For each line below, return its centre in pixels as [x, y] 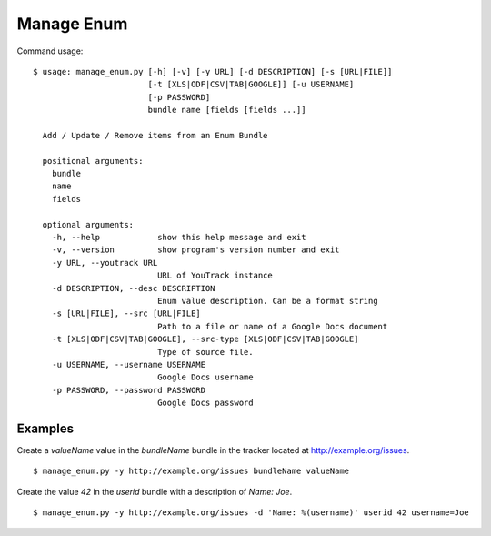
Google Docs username [205, 377]
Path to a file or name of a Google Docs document [273, 326]
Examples [45, 428]
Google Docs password [205, 403]
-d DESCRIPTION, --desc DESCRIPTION [133, 288]
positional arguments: [93, 161]
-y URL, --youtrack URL [105, 263]
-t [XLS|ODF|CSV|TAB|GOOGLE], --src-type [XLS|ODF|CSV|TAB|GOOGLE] [205, 339]
